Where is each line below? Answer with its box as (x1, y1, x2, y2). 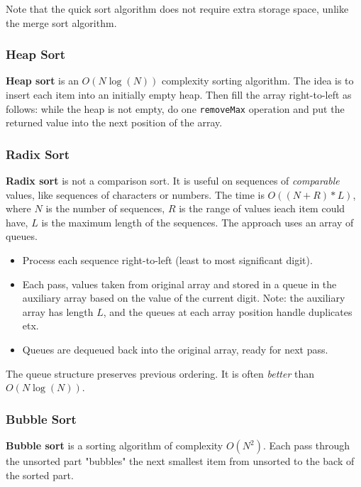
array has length (22, 304, 94, 319)
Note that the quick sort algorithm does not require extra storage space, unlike (6, 1, 349, 16)
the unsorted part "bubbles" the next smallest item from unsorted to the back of (6, 454, 355, 468)
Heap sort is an (6, 73, 79, 88)
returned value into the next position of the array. (6, 115, 223, 130)
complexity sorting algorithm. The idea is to (162, 73, 354, 88)
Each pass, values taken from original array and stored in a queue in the (22, 276, 337, 291)
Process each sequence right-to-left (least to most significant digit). (22, 253, 313, 268)
